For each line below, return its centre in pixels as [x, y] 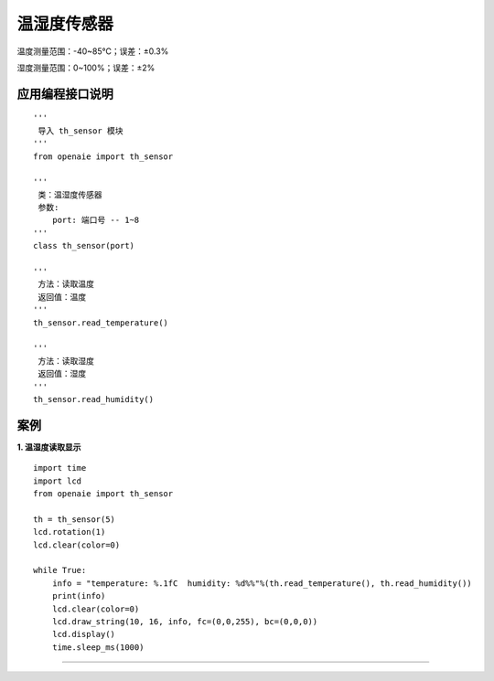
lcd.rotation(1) [70, 532]
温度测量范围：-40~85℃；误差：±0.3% [93, 51]
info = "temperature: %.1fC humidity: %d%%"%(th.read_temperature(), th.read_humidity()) [262, 583]
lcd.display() [84, 634]
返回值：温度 [62, 297]
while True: [60, 570]
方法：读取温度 [66, 284]
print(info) [79, 596]
